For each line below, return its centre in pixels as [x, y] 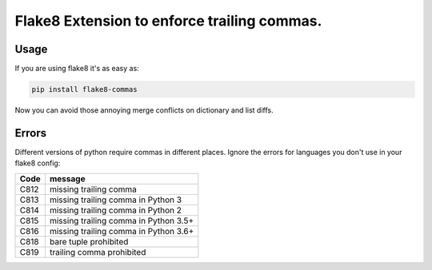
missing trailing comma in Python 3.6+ [122, 231]
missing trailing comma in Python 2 [116, 210]
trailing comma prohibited [98, 252]
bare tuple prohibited [89, 241]
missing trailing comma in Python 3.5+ [122, 220]
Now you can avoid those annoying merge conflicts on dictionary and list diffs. [144, 110]
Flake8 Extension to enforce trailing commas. [168, 21]
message [67, 178]
